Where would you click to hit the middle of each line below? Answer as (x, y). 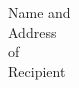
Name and (39, 12)
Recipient (37, 70)
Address (32, 31)
